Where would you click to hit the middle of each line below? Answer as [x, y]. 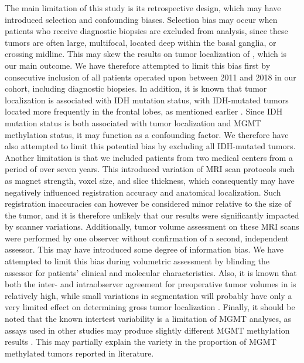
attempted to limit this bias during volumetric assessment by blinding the [137, 261]
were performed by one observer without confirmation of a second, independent [147, 238]
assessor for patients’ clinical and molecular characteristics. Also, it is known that [151, 272]
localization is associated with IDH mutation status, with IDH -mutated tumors [147, 100]
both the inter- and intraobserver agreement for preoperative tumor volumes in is [151, 284]
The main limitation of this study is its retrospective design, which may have [143, 8]
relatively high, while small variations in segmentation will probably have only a [148, 295]
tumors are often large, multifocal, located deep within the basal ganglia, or [141, 42]
